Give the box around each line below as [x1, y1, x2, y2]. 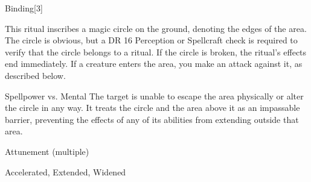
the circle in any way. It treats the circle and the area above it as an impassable [5, 101, 300, 114]
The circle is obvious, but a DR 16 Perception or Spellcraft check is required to [5, 34, 298, 46]
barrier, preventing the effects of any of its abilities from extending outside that [5, 113, 299, 125]
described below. [5, 69, 66, 81]
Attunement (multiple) [5, 145, 89, 157]
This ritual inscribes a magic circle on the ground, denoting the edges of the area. [5, 22, 307, 34]
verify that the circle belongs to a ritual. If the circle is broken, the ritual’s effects [5, 45, 307, 58]
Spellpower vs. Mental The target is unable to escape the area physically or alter [5, 89, 304, 102]
